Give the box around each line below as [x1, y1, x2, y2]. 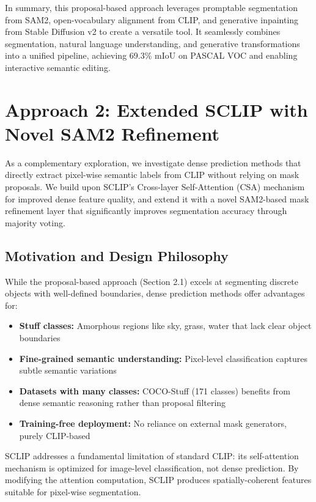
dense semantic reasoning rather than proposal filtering [19, 396, 226, 409]
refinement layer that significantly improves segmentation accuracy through [5, 204, 287, 217]
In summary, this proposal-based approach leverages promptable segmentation [5, 1, 298, 13]
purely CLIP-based [19, 429, 90, 441]
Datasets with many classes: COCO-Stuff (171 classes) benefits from [19, 384, 290, 397]
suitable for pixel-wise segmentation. [5, 485, 141, 498]
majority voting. [5, 216, 65, 229]
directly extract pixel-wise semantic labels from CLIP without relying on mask [5, 168, 299, 181]
